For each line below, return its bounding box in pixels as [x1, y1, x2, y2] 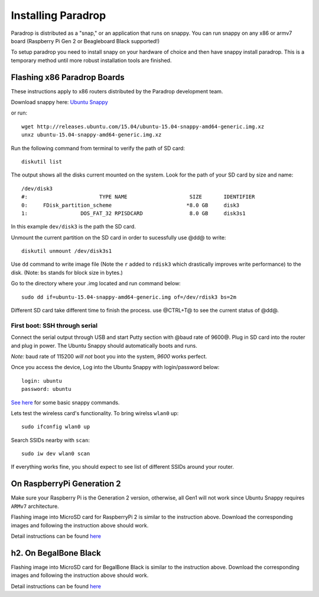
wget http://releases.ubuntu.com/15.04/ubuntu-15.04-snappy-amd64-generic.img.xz [21, 123, 265, 130]
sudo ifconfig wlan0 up [21, 423, 90, 430]
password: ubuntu [21, 386, 71, 393]
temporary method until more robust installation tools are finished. [11, 57, 172, 64]
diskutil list [21, 158, 62, 165]
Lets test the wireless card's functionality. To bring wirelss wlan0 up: [11, 409, 179, 416]
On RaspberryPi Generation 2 [11, 479, 121, 489]
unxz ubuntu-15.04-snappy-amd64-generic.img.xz [21, 132, 162, 138]
